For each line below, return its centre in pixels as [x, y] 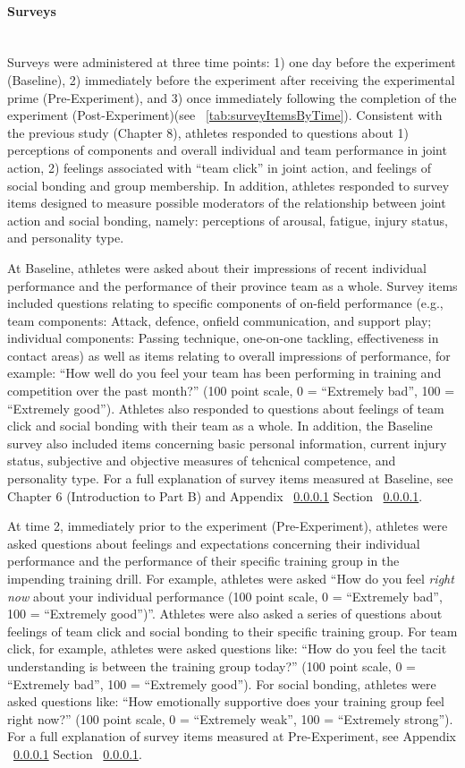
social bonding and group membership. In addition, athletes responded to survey [228, 185]
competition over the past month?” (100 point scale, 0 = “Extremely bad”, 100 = [231, 391]
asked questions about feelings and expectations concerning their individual [214, 543]
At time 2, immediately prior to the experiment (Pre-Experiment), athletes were [228, 526]
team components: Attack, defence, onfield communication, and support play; [220, 320]
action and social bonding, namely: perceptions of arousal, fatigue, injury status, [228, 220]
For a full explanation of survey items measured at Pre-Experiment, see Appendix [232, 736]
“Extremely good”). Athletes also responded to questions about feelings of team [226, 408]
